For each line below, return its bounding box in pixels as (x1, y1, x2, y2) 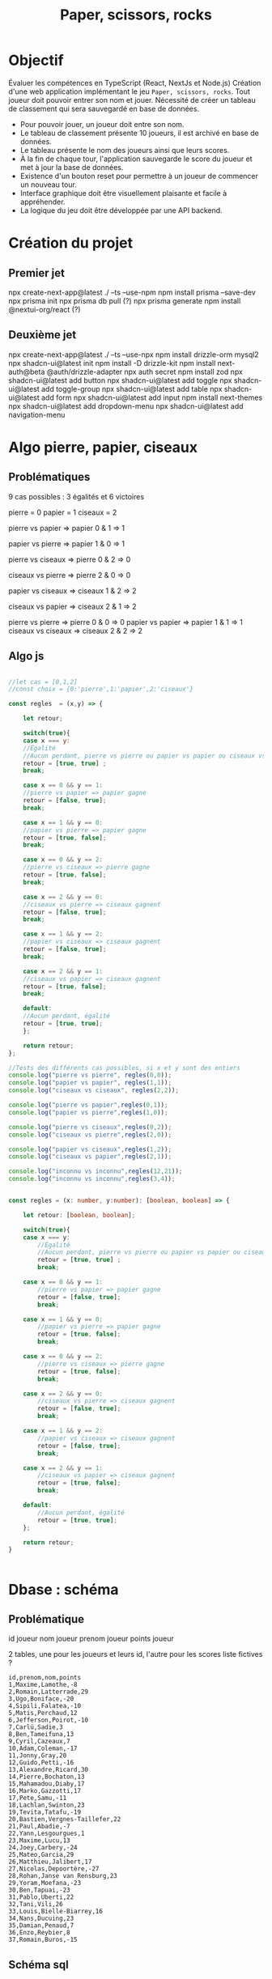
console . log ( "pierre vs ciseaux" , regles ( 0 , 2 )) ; (8, 1123, 172, 1131)
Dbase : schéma (8, 1580, 119, 1599)
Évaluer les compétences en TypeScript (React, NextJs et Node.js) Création (8, 78, 261, 87)
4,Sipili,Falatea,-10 (8, 1702, 82, 1710)
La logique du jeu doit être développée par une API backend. (19, 205, 223, 215)
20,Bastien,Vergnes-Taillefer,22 (8, 1815, 121, 1824)
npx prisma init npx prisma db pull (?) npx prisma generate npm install (8, 295, 241, 305)
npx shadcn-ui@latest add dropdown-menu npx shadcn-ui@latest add (8, 401, 244, 410)
